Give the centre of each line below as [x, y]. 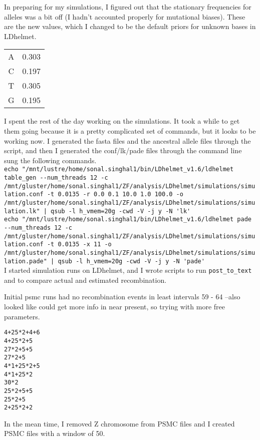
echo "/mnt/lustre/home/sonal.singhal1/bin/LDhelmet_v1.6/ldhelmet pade [128, 219]
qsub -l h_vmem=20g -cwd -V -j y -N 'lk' [121, 211]
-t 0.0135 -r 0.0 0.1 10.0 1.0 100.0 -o [115, 194]
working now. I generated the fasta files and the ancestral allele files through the [127, 140]
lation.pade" [26, 261]
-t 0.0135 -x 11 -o [79, 245]
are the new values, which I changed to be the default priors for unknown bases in [130, 26]
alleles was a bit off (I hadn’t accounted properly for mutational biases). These [125, 16]
